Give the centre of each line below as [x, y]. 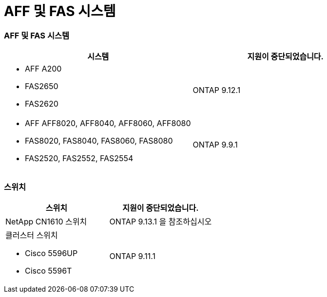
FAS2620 [42, 104]
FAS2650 [42, 86]
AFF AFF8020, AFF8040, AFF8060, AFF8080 [108, 123]
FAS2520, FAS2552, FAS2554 [79, 158]
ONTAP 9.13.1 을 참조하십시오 [161, 221]
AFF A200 [43, 69]
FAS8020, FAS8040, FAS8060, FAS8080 [99, 141]
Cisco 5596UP [51, 253]
